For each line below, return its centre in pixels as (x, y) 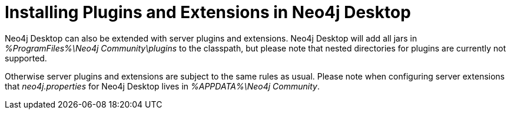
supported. (26, 58)
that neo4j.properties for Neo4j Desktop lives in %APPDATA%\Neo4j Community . (162, 86)
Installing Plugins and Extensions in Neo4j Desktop (208, 12)
